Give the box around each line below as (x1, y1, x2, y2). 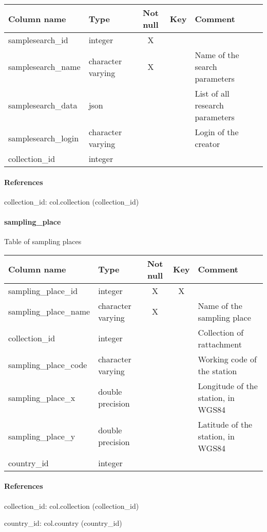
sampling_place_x (8, 391, 75, 403)
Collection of (198, 326, 244, 338)
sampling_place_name (8, 305, 90, 318)
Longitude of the (198, 379, 258, 392)
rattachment (198, 338, 242, 350)
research (195, 99, 224, 111)
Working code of (198, 353, 257, 365)
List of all (195, 87, 230, 99)
